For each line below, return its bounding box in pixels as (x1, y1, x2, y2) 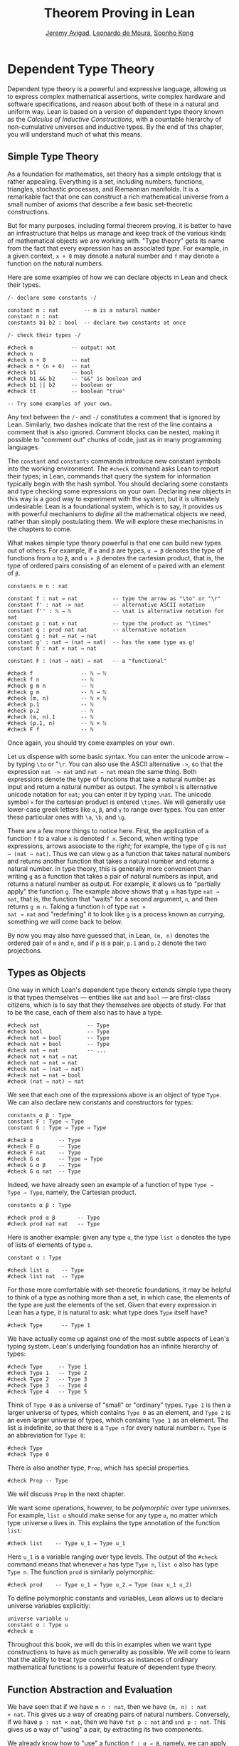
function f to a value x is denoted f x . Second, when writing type (7, 834, 198, 842)
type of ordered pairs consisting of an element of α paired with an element (7, 561, 225, 570)
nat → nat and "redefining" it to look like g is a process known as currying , (7, 909, 225, 918)
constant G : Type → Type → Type (7, 1124, 107, 1131)
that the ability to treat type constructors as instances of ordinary (7, 1656, 198, 1664)
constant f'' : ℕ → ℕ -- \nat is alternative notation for (7, 607, 224, 615)
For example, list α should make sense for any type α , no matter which (7, 1511, 218, 1520)
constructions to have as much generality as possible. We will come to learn (7, 1648, 230, 1656)
